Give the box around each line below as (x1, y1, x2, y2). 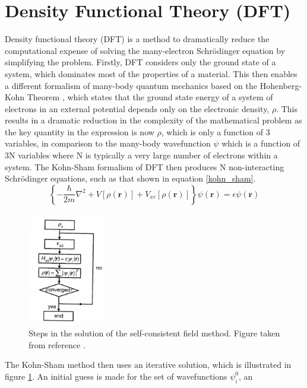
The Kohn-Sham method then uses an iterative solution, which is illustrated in (5, 358, 292, 371)
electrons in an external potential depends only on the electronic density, (5, 102, 270, 115)
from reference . (29, 338, 86, 351)
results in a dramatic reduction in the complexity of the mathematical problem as (5, 114, 302, 126)
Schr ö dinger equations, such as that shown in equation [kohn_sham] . (5, 172, 256, 185)
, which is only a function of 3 (161, 125, 270, 138)
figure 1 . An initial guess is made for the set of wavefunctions (5, 370, 227, 382)
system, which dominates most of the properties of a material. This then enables (5, 67, 297, 79)
